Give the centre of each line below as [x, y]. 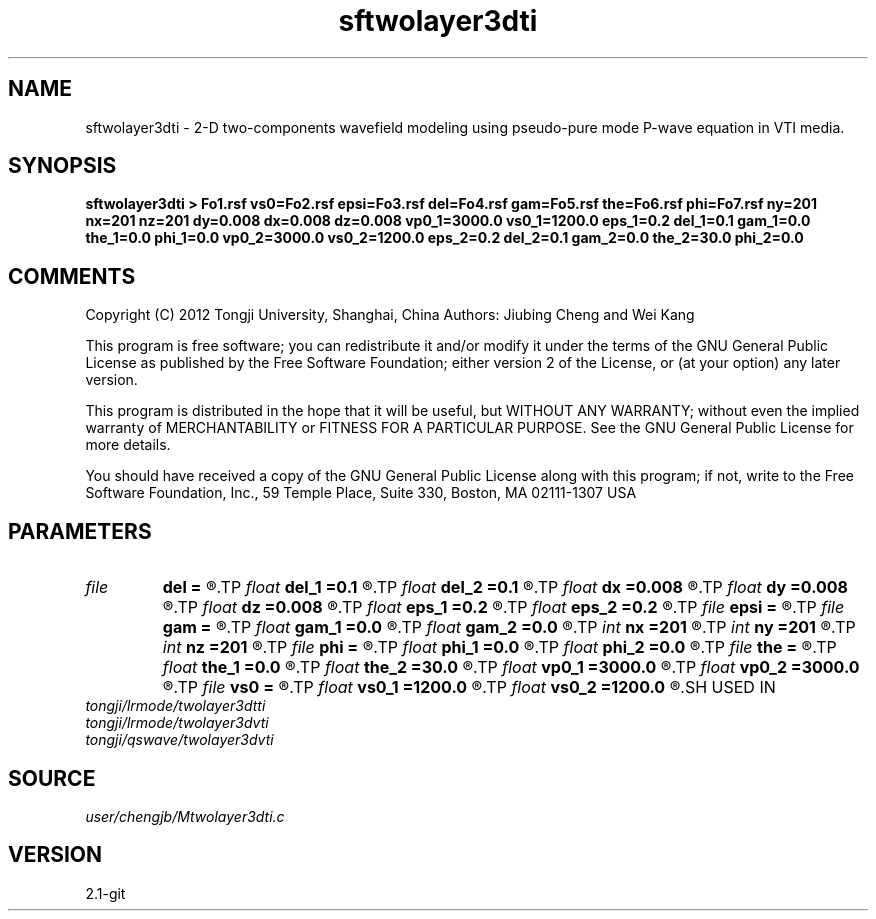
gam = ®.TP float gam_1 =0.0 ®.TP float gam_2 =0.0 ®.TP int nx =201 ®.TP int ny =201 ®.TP [509, 627]
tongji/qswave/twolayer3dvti [179, 740]
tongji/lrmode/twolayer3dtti [175, 706]
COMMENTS [72, 276]
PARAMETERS [80, 531]
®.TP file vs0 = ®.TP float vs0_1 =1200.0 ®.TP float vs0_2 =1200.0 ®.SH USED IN [469, 687]
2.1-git [105, 893]
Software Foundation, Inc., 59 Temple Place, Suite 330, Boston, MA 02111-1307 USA [361, 493]
